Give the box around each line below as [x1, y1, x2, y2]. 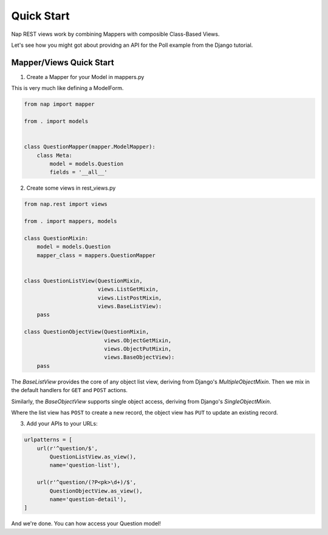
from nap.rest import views [24, 201, 108, 208]
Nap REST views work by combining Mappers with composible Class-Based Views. [11, 30, 220, 38]
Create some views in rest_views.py [26, 184, 116, 192]
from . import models [24, 118, 89, 125]
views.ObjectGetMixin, [104, 337, 172, 343]
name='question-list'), [49, 462, 121, 469]
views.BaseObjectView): [104, 354, 175, 361]
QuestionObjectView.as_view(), [49, 487, 143, 494]
